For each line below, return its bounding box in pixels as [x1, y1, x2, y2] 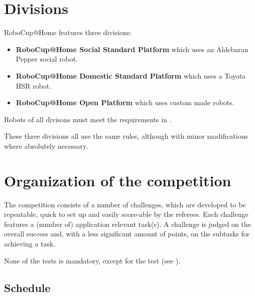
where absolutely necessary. [4, 140, 88, 151]
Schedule [4, 279, 51, 295]
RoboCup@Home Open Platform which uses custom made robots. [16, 97, 234, 108]
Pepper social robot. [16, 54, 78, 64]
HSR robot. [16, 80, 52, 91]
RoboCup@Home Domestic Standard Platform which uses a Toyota [16, 70, 246, 81]
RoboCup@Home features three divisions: [4, 27, 132, 38]
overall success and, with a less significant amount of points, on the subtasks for [4, 228, 250, 239]
